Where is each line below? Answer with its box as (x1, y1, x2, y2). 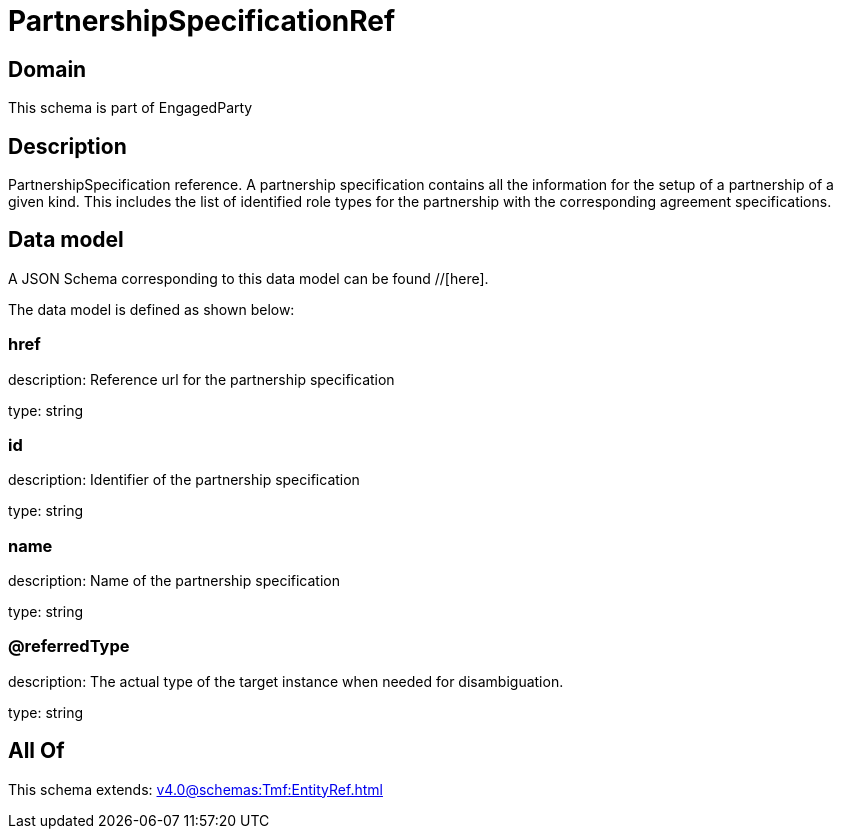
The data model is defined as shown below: (8, 300, 295, 318)
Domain (8, 56, 87, 82)
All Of (8, 738, 65, 764)
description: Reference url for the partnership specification (8, 370, 395, 388)
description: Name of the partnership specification (8, 572, 340, 590)
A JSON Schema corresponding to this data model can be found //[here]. (8, 269, 489, 287)
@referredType (8, 636, 130, 657)
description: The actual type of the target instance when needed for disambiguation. (8, 672, 564, 690)
